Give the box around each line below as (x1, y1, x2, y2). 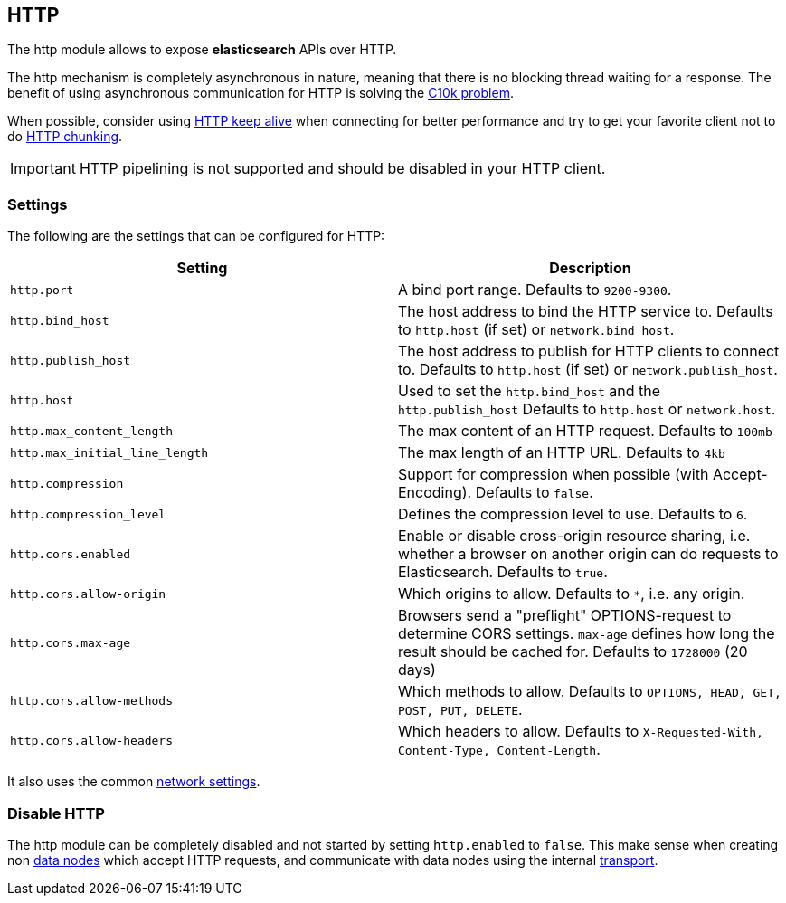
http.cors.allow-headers (10, 733, 174, 747)
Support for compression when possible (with (398, 465, 709, 484)
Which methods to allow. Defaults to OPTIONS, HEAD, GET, (398, 682, 781, 701)
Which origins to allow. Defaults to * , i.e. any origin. (398, 585, 745, 604)
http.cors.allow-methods (10, 693, 174, 708)
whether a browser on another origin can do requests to (398, 545, 779, 564)
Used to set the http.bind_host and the (398, 382, 661, 401)
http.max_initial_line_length (10, 445, 209, 460)
